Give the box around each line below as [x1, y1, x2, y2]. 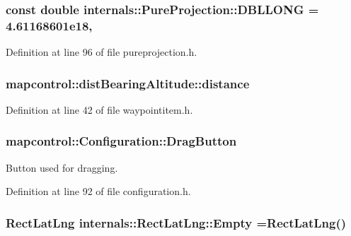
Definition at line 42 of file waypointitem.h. [6, 102, 193, 117]
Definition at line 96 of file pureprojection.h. [6, 45, 197, 59]
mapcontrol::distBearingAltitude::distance [6, 74, 250, 92]
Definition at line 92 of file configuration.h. [6, 184, 191, 199]
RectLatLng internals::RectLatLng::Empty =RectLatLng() [6, 213, 347, 231]
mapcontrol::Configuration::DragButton [6, 132, 237, 150]
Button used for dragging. [6, 160, 118, 175]
